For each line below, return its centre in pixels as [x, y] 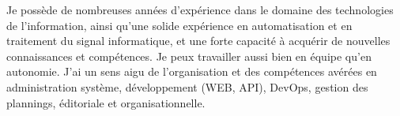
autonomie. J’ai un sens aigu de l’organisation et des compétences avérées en [192, 71]
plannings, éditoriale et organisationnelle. [106, 102]
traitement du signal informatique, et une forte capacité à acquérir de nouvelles [198, 41]
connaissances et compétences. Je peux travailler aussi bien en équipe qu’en [189, 56]
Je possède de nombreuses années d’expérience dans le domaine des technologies [200, 9]
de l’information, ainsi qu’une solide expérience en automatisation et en [179, 25]
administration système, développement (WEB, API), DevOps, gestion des [187, 86]
